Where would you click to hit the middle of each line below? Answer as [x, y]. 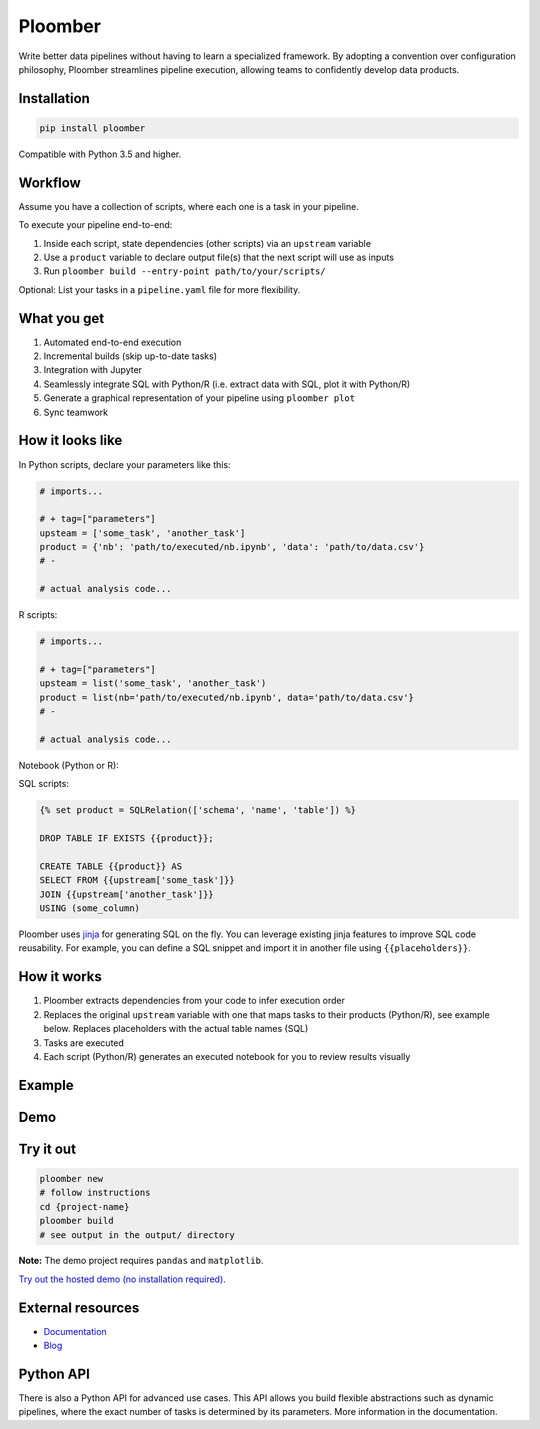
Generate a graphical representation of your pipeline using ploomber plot [199, 398]
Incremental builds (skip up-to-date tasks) [130, 356]
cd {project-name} [84, 1206]
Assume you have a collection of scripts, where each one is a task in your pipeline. [188, 206]
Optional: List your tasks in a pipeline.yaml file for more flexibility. [159, 289]
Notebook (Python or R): [68, 765]
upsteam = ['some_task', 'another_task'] [142, 533]
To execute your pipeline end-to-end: [95, 225]
